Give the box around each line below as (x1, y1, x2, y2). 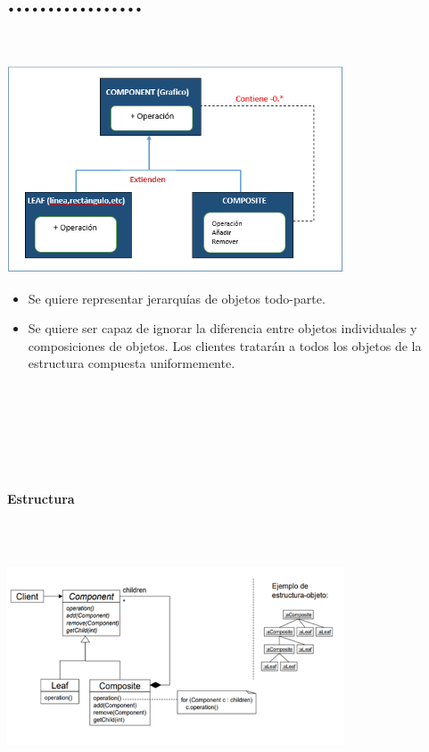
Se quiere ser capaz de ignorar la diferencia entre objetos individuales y (28, 319, 417, 338)
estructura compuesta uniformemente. (28, 354, 235, 372)
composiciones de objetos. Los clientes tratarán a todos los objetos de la (28, 336, 422, 355)
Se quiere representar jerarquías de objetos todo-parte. (28, 288, 326, 307)
